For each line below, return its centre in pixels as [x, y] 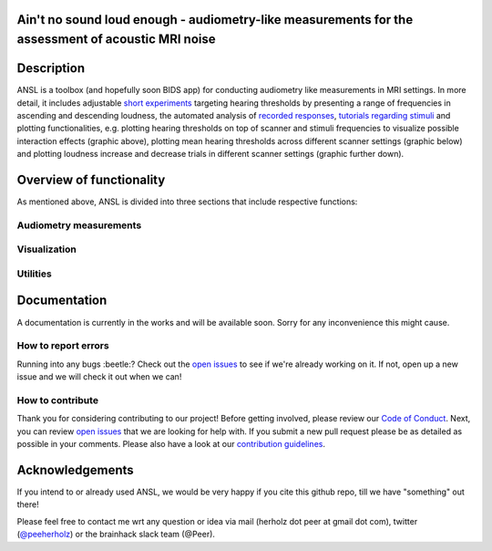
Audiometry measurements [79, 225]
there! [28, 504]
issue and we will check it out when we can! [99, 377]
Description [51, 68]
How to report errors [63, 346]
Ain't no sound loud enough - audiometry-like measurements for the [215, 20]
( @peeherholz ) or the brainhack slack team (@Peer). [116, 535]
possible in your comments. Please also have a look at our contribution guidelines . [171, 444]
